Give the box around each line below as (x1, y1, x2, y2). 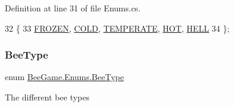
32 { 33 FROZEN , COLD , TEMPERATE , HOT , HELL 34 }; (5, 22, 230, 34)
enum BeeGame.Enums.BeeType (5, 71, 124, 83)
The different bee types (5, 91, 90, 103)
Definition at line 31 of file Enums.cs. (5, 2, 141, 14)
